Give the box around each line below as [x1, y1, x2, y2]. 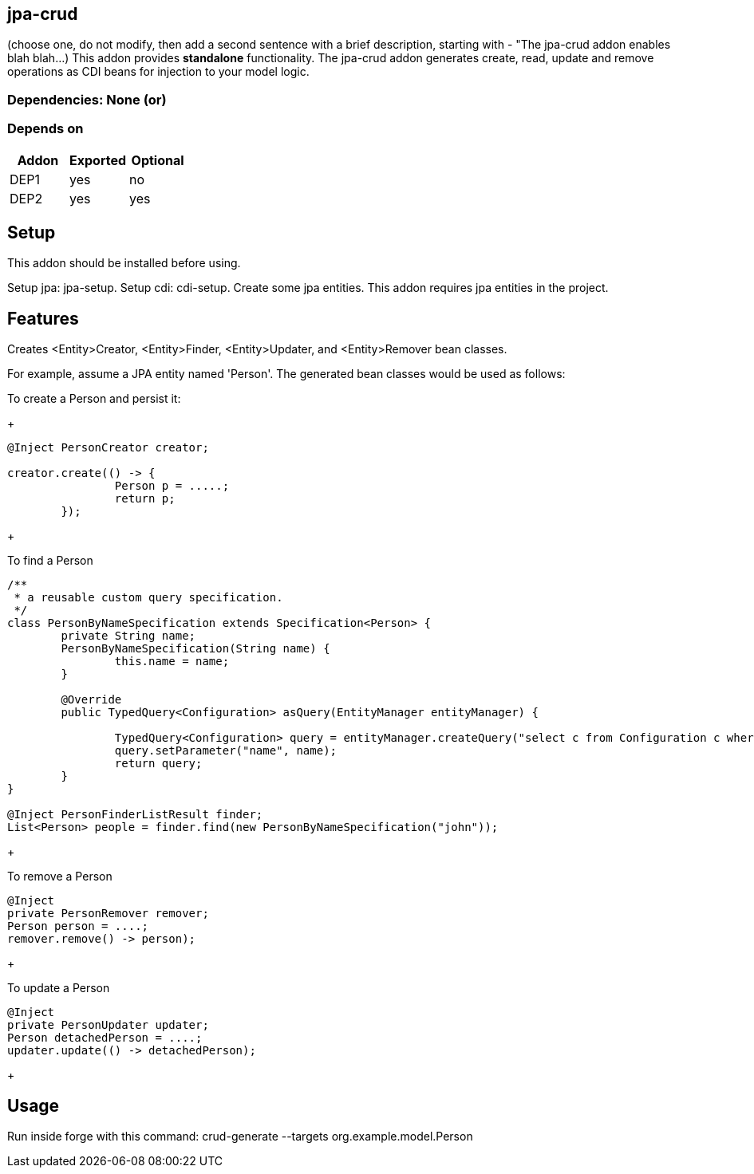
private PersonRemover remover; [7, 907, 209, 920]
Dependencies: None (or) [7, 91, 167, 108]
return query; [114, 757, 203, 770]
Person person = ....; [7, 920, 149, 933]
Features [7, 308, 79, 329]
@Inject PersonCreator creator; [7, 441, 209, 455]
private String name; [61, 629, 196, 643]
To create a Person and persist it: [7, 392, 181, 406]
